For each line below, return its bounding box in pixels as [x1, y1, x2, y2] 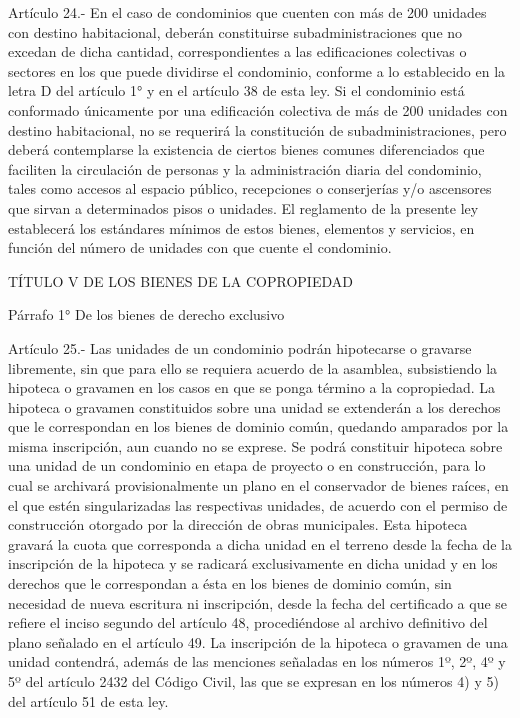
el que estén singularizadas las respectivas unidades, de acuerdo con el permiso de [8, 494, 508, 515]
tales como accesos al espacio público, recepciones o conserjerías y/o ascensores [8, 178, 492, 199]
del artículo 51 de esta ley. [8, 690, 169, 711]
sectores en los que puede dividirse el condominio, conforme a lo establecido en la [8, 60, 506, 81]
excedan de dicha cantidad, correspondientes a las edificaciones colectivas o [8, 41, 467, 62]
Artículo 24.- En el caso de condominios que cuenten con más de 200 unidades [8, 2, 487, 22]
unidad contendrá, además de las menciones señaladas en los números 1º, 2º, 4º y [8, 651, 506, 672]
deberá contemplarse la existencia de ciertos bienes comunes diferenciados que [8, 139, 485, 160]
